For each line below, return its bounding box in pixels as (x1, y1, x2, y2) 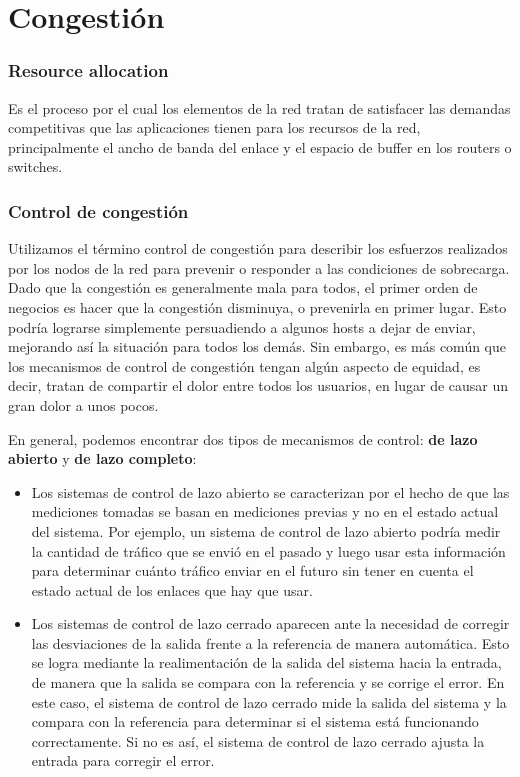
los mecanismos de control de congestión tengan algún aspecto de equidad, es (8, 355, 481, 376)
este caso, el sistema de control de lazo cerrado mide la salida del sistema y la (31, 691, 507, 712)
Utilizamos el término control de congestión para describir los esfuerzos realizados (8, 238, 508, 259)
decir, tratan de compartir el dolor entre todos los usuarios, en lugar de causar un (8, 375, 509, 396)
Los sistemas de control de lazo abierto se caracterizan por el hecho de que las (31, 481, 510, 502)
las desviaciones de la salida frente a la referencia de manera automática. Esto (31, 632, 510, 653)
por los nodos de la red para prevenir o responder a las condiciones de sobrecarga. (8, 257, 510, 278)
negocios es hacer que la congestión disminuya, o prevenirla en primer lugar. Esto (8, 296, 507, 317)
